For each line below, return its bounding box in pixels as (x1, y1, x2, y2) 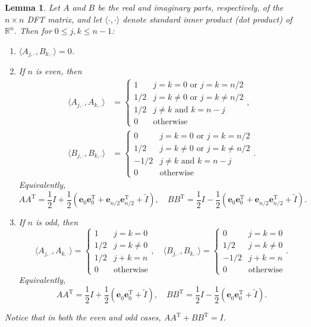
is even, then (35, 65, 82, 77)
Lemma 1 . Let (5, 1, 60, 13)
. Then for (14, 24, 52, 37)
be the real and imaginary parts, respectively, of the (98, 1, 284, 13)
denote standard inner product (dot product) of (122, 12, 293, 25)
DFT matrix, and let (27, 12, 102, 25)
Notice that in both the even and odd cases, (5, 311, 161, 323)
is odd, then (35, 216, 78, 228)
